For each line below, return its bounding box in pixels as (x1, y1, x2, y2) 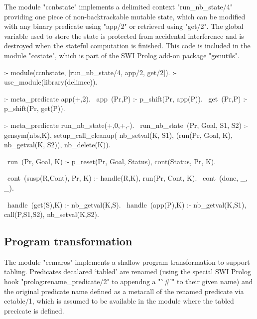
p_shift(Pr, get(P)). (4, 103, 65, 113)
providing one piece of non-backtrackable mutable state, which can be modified (4, 11, 246, 21)
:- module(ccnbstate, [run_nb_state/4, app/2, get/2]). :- (4, 67, 177, 77)
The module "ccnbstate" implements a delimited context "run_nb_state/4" (4, 1, 233, 11)
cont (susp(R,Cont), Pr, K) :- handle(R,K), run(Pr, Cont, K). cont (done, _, (7, 173, 248, 183)
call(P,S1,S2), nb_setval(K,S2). (4, 209, 99, 219)
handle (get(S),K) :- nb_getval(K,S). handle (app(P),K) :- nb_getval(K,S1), (7, 199, 247, 210)
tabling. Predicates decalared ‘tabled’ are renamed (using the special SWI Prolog (4, 266, 251, 277)
